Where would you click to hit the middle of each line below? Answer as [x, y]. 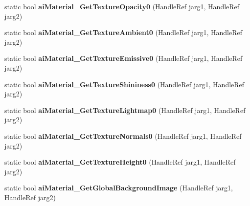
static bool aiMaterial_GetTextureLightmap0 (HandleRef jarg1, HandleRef [125, 110]
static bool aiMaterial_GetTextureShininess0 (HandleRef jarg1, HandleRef [125, 84]
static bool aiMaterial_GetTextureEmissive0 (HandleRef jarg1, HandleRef [124, 58]
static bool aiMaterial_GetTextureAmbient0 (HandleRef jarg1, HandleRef [123, 32]
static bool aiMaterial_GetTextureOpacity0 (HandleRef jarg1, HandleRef [122, 6]
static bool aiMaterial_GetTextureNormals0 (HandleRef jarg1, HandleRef [123, 136]
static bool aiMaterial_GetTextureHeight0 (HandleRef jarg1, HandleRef [120, 162]
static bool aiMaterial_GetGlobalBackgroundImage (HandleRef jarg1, [119, 188]
